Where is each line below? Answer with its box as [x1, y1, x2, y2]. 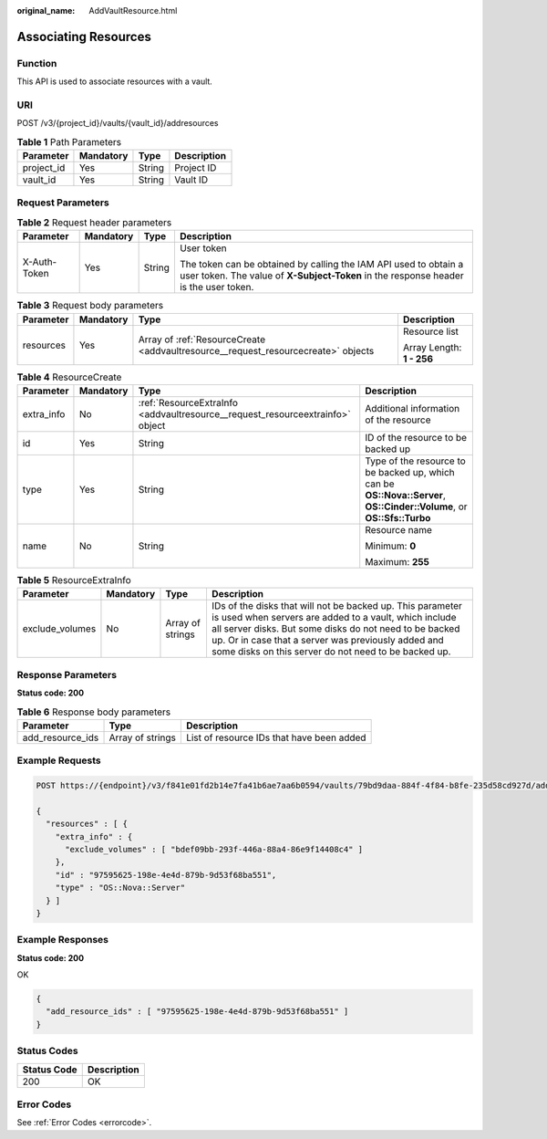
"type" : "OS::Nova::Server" [55, 883, 186, 893]
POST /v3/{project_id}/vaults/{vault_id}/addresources [16, 118, 219, 129]
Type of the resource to [365, 455, 467, 467]
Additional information [365, 402, 460, 414]
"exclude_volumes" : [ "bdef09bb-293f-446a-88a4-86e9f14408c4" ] [65, 844, 364, 854]
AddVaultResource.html [88, 5, 178, 16]
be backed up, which [365, 465, 455, 478]
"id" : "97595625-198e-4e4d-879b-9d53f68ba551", [55, 870, 277, 880]
